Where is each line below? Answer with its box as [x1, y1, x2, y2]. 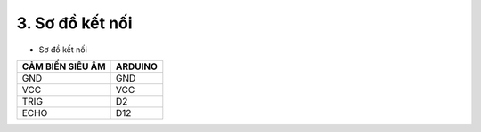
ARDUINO [116, 60, 158, 73]
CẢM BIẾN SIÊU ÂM [21, 60, 106, 73]
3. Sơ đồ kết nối [16, 13, 133, 33]
